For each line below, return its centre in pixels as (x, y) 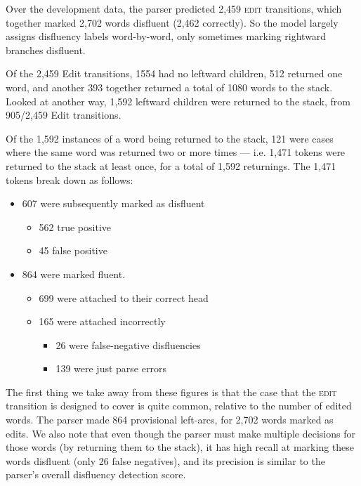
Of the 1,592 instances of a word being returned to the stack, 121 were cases (170, 138)
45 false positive (73, 250)
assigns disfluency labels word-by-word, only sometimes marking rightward (166, 36)
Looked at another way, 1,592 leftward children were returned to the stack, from (178, 101)
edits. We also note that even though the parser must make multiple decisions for (180, 433)
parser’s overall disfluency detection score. (96, 474)
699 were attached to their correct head (124, 297)
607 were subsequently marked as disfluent (113, 203)
